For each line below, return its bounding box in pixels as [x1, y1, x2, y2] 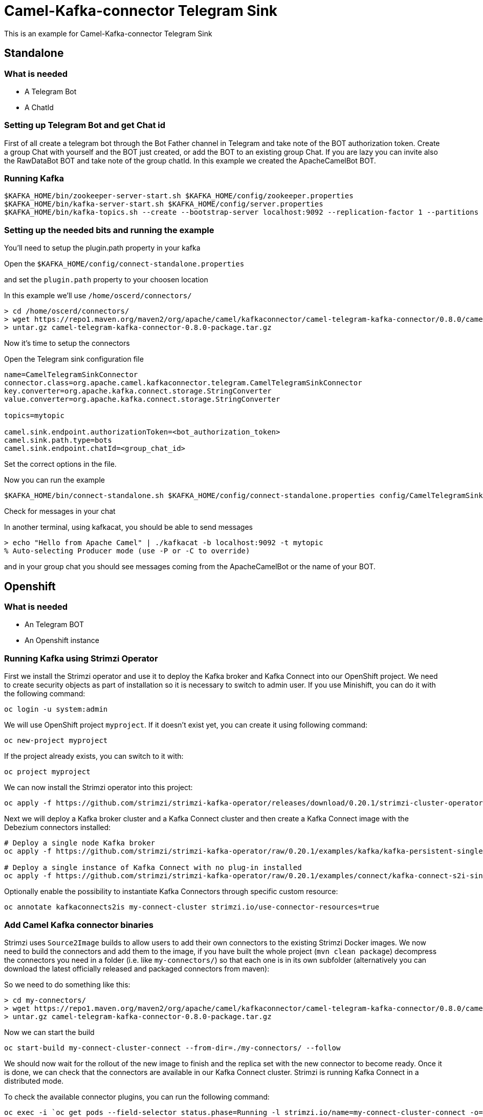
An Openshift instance [25, 636, 99, 645]
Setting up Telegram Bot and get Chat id [4, 120, 166, 131]
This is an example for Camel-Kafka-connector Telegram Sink [4, 29, 212, 38]
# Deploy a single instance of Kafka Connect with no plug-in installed [4, 863, 302, 872]
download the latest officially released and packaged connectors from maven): [4, 964, 270, 973]
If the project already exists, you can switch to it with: [4, 752, 184, 761]
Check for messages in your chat [4, 507, 116, 516]
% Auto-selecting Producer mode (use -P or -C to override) [4, 547, 250, 555]
